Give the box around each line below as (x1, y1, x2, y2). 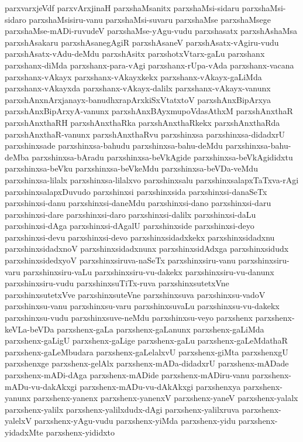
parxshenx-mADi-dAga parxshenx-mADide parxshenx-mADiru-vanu (5, 369, 250, 381)
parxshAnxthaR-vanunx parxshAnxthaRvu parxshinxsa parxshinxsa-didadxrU (5, 128, 285, 140)
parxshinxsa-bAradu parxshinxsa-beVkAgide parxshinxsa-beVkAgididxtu (32, 150, 293, 163)
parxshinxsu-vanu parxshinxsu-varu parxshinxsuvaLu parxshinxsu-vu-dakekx (5, 300, 280, 312)
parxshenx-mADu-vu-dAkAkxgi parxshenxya (80, 380, 241, 392)
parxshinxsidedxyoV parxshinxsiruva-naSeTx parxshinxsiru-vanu (5, 254, 236, 266)
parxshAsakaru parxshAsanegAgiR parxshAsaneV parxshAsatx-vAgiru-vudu (5, 36, 279, 48)
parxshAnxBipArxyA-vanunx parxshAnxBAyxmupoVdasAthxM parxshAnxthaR (5, 105, 293, 117)
